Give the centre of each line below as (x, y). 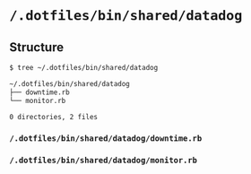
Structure (37, 47)
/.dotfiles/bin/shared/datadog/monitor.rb (103, 161)
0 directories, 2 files (54, 117)
